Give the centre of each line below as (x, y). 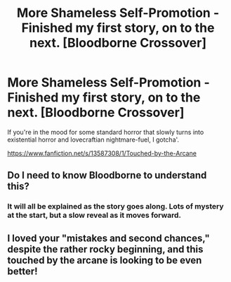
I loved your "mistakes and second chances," (108, 238)
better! (22, 271)
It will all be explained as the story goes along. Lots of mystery (115, 207)
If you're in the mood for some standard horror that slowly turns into (106, 132)
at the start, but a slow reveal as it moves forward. (94, 215)
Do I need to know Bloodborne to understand (107, 175)
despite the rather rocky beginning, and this (105, 249)
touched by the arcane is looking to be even (105, 260)
